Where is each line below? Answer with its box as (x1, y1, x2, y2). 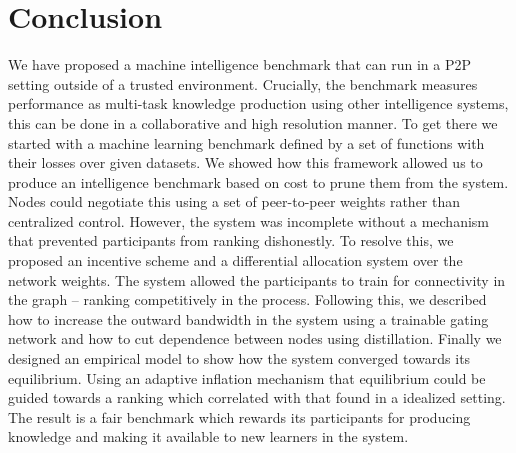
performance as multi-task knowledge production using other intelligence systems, (8, 93, 509, 114)
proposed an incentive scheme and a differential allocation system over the (8, 250, 463, 271)
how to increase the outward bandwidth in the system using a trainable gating (8, 308, 489, 329)
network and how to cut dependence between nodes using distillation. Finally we (8, 328, 502, 349)
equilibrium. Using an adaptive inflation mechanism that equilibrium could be (8, 367, 486, 388)
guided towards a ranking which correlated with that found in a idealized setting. (8, 387, 506, 408)
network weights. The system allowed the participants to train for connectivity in (8, 269, 506, 290)
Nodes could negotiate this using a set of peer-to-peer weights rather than (8, 191, 461, 212)
